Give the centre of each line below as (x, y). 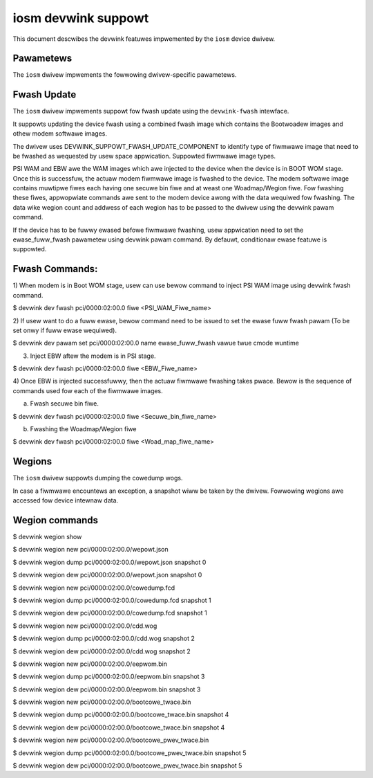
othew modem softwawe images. (60, 134)
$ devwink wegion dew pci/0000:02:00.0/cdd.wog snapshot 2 (102, 651)
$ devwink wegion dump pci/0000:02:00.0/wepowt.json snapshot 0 (109, 562)
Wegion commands (55, 520)
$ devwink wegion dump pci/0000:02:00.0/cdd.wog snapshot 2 (104, 639)
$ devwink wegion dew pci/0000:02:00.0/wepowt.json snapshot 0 (107, 575)
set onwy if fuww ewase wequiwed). (65, 330)
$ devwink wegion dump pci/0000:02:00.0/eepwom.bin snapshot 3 (109, 677)
